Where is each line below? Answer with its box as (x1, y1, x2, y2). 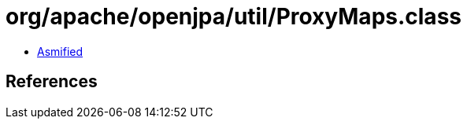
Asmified (37, 44, 83, 58)
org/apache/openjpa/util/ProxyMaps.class (6, 3, 461, 30)
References (6, 72, 98, 92)
